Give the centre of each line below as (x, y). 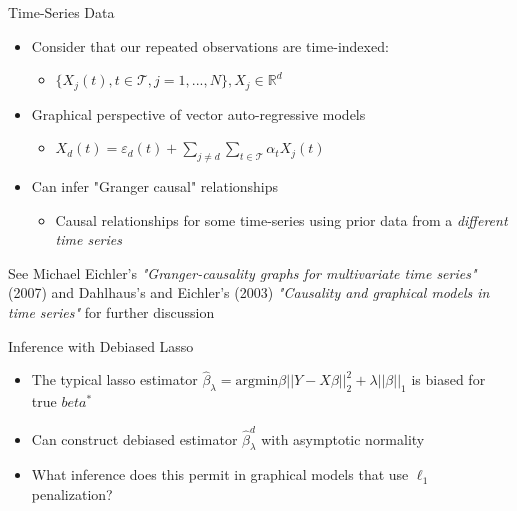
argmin (257, 381)
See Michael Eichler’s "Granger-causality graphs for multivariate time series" (242, 272)
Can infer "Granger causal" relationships (155, 186)
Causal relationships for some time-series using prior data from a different (281, 219)
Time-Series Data (61, 12)
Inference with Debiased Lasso (101, 345)
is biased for (448, 379)
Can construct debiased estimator (134, 438)
